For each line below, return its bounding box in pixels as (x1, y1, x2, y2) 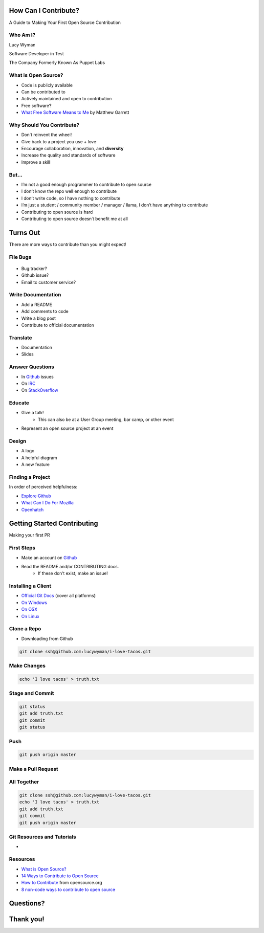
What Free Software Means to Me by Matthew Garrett (21, 110, 130, 115)
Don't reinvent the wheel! (21, 132, 72, 138)
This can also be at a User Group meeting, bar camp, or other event (38, 416, 174, 422)
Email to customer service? (21, 279, 76, 285)
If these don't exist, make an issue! (38, 570, 108, 577)
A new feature (21, 462, 50, 467)
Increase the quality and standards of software (21, 152, 116, 158)
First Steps (9, 544, 36, 551)
